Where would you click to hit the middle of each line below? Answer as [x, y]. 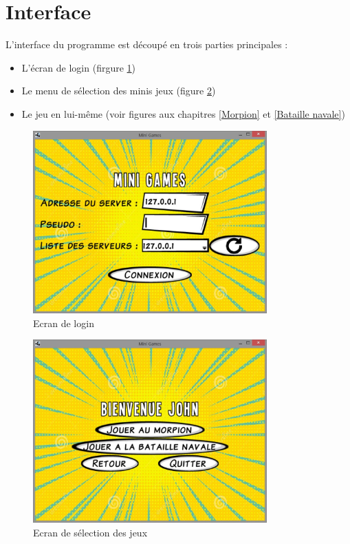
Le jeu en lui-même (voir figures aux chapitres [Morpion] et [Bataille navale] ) [183, 113]
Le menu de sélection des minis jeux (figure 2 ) [119, 91]
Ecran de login [64, 323]
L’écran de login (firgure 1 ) [79, 67]
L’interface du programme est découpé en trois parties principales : [147, 44]
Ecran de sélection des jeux [90, 532]
